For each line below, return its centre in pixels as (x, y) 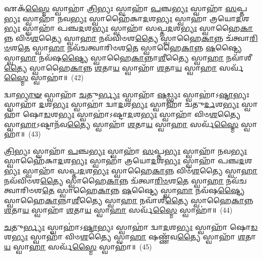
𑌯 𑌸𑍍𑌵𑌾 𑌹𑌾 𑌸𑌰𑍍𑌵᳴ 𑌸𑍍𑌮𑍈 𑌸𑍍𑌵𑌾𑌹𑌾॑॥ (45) (78, 247)
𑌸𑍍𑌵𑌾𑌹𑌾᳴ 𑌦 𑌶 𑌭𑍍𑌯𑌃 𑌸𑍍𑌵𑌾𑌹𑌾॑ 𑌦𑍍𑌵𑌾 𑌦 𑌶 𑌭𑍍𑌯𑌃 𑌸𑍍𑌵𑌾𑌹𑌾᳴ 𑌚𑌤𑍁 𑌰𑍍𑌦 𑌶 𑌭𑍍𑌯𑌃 (122, 104)
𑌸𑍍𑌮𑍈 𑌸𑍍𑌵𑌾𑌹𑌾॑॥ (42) (44, 77)
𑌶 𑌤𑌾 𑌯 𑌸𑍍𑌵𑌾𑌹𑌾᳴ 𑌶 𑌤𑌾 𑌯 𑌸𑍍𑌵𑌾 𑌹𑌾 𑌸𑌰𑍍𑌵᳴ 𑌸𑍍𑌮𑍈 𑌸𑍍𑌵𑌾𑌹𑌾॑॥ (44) (118, 210)
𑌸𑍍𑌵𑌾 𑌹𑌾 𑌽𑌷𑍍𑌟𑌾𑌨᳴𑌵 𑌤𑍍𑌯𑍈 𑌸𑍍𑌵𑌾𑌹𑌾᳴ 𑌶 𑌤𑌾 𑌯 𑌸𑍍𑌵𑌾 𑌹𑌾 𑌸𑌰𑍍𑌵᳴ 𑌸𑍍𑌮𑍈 (121, 124)
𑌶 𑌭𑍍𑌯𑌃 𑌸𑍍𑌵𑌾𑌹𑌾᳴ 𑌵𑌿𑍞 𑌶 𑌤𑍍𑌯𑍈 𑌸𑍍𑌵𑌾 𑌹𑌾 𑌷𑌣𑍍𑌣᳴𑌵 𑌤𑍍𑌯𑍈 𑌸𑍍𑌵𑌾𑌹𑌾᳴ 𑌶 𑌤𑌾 (130, 237)
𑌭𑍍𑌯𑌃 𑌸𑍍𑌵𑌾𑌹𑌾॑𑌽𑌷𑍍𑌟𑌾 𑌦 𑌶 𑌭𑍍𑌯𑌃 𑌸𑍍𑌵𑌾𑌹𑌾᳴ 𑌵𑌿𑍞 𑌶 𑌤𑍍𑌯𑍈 (149, 114)
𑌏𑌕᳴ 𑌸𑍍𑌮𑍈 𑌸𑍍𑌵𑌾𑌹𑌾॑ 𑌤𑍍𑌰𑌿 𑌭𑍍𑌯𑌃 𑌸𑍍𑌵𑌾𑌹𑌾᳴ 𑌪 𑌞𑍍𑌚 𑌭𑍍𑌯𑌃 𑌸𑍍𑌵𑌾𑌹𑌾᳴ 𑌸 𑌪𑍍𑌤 (126, 8)
